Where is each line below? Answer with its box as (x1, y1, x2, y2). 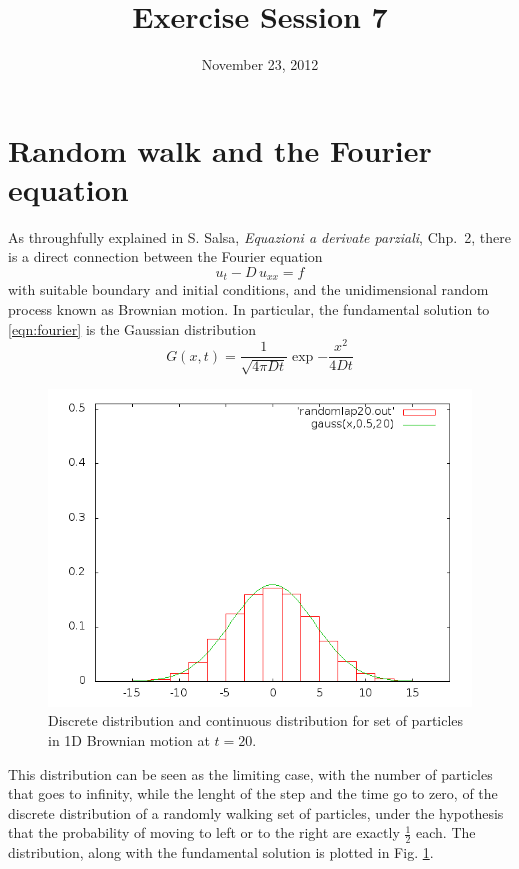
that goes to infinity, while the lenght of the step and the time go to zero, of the (8, 783, 498, 804)
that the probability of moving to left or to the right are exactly (8, 822, 400, 843)
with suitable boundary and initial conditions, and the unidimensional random (8, 279, 489, 300)
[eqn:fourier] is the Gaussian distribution (8, 318, 256, 339)
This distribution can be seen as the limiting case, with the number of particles (8, 763, 493, 784)
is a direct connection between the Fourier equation (8, 246, 323, 267)
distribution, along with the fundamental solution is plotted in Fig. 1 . (8, 842, 434, 863)
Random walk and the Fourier (8, 129, 432, 170)
